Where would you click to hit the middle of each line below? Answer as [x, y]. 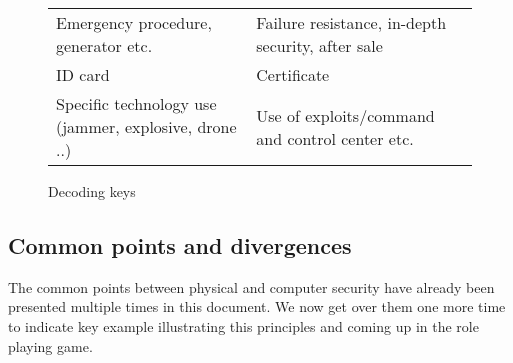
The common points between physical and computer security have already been [251, 286]
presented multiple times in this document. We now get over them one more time [257, 306]
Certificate [293, 74]
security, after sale [319, 45]
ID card [83, 74]
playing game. [50, 345]
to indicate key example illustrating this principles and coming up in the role [243, 325]
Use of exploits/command [345, 115]
